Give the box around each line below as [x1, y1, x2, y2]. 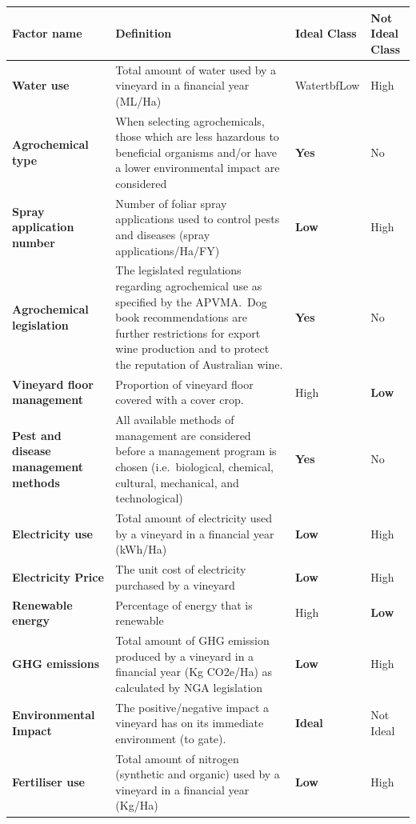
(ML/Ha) [115, 92, 162, 109]
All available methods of [115, 411, 234, 428]
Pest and [12, 426, 62, 443]
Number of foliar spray [115, 194, 227, 211]
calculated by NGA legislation [115, 678, 263, 695]
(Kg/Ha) [115, 797, 158, 814]
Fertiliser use [12, 774, 85, 790]
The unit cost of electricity [115, 561, 246, 578]
